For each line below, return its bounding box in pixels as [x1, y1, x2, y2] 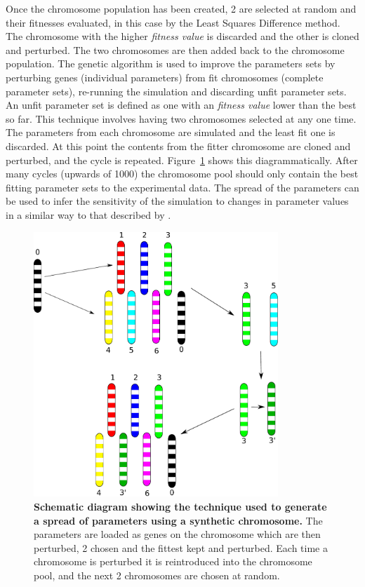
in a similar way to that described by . [6, 207, 171, 222]
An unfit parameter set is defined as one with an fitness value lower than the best [6, 97, 357, 112]
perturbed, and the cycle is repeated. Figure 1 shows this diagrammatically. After [6, 152, 358, 167]
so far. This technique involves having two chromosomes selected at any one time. [6, 111, 357, 126]
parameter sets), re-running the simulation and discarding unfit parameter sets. [6, 83, 347, 98]
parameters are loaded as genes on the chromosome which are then [34, 527, 321, 541]
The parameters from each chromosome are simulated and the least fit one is [6, 125, 336, 140]
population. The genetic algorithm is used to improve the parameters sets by [6, 56, 336, 71]
